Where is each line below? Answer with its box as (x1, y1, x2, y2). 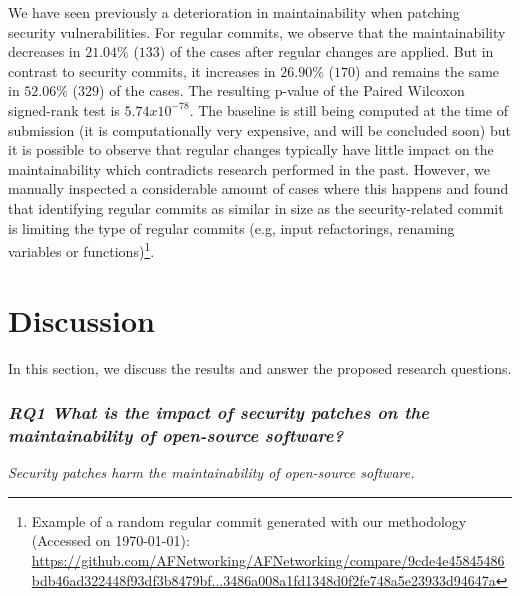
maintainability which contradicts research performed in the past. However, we (8, 158, 490, 179)
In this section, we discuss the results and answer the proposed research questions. (8, 357, 512, 378)
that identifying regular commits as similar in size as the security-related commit (8, 197, 504, 218)
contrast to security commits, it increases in (8, 60, 276, 81)
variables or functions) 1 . (8, 238, 155, 261)
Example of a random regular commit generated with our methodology (31, 510, 467, 531)
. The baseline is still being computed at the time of (189, 99, 508, 120)
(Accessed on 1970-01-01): (31, 530, 190, 551)
